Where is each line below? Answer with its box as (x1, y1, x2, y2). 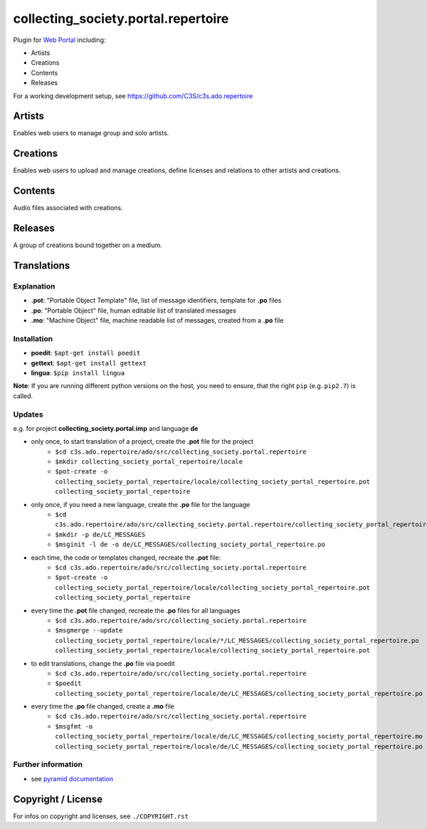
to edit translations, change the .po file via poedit (31, 659, 175, 667)
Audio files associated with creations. (13, 204, 123, 212)
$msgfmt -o (55, 722, 93, 730)
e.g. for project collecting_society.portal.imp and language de (13, 424, 199, 432)
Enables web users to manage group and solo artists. (13, 129, 169, 137)
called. (13, 392, 33, 400)
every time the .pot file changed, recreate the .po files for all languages (31, 606, 241, 615)
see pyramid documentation (31, 774, 114, 783)
